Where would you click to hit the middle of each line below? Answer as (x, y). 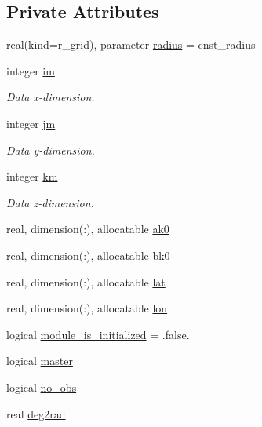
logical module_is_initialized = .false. (98, 334)
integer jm (31, 123)
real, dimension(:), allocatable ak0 (88, 229)
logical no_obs (42, 387)
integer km (32, 176)
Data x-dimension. (51, 97)
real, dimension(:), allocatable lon (87, 308)
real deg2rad (36, 413)
